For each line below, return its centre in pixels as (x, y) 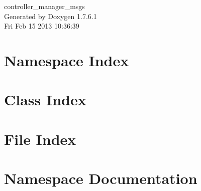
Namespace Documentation (101, 178)
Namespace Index (67, 60)
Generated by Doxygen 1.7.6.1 (51, 16)
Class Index (45, 100)
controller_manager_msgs (44, 6)
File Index (40, 139)
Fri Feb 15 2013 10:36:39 (42, 26)
